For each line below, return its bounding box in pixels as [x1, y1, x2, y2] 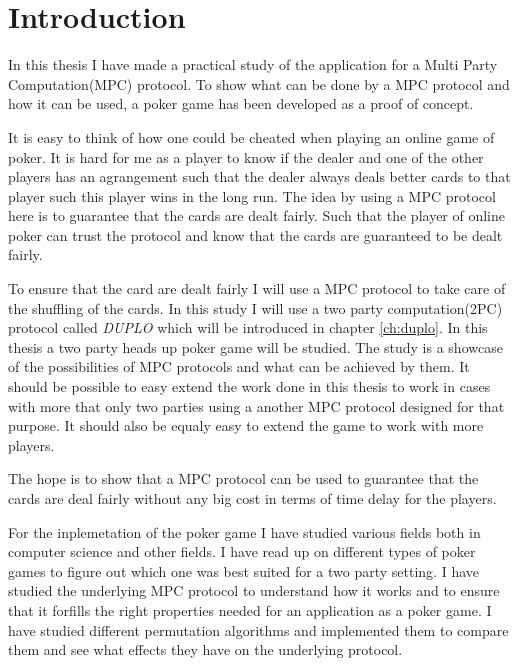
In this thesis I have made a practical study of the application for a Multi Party [8, 54, 498, 75]
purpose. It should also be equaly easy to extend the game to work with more [8, 415, 484, 436]
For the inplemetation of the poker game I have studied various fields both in [8, 521, 481, 542]
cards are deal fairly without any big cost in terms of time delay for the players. [8, 488, 497, 508]
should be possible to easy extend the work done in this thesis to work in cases [8, 376, 491, 397]
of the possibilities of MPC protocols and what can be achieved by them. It [8, 356, 470, 377]
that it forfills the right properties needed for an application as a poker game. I [8, 599, 492, 620]
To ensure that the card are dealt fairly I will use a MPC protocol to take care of [8, 278, 506, 299]
